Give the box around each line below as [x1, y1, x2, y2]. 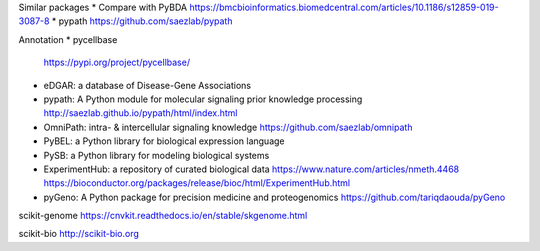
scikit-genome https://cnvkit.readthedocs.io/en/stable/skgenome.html [18, 210, 308, 222]
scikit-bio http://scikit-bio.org [18, 228, 140, 240]
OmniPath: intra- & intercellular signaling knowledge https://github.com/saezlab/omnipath [43, 121, 413, 133]
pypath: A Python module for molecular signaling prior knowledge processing [43, 93, 363, 105]
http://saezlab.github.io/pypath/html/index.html [43, 107, 238, 119]
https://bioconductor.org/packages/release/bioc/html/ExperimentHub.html [43, 177, 350, 189]
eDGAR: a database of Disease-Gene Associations [43, 79, 252, 91]
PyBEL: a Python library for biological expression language [43, 135, 285, 147]
